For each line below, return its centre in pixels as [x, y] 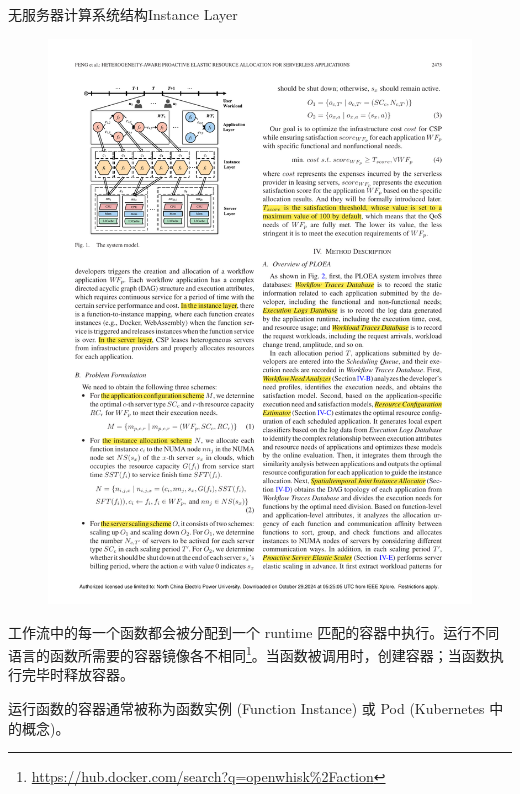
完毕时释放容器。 [77, 674]
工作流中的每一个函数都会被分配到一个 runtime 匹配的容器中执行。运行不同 [254, 631]
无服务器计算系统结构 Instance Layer [123, 14]
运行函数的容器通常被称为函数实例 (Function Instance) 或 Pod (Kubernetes [246, 707]
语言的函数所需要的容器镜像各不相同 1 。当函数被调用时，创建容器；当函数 [249, 653]
